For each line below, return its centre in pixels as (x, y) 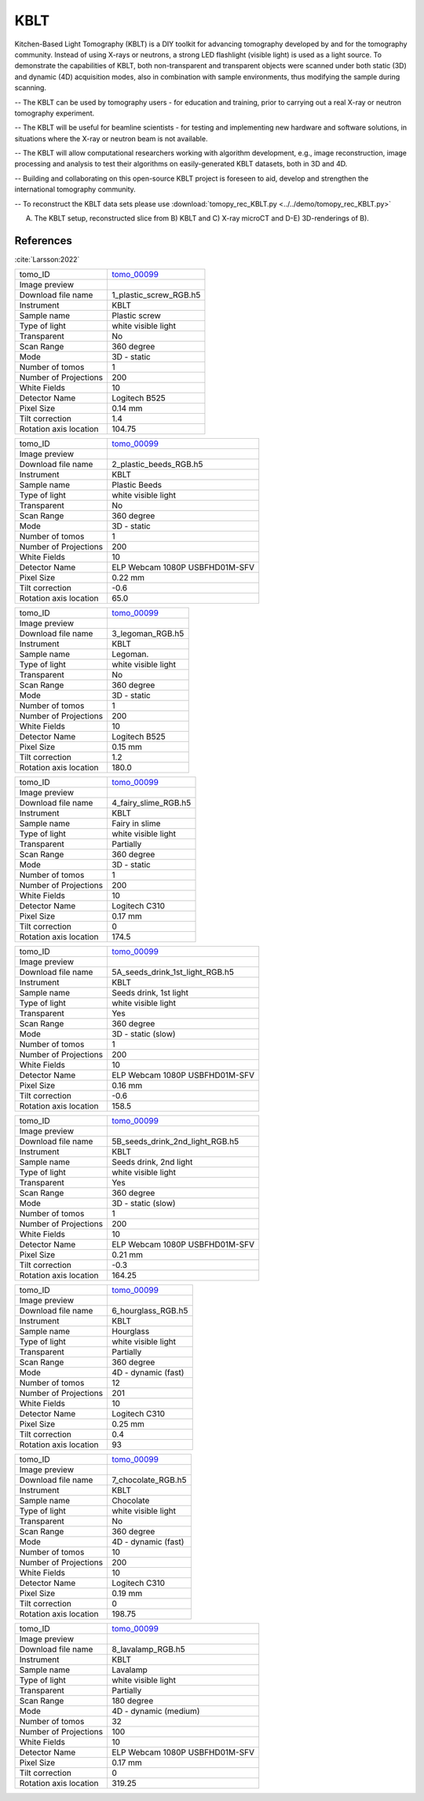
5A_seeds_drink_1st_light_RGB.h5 (173, 972)
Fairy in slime (136, 824)
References (43, 241)
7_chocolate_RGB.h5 (149, 1480)
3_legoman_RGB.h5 (148, 634)
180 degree (132, 1701)
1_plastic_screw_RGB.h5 (156, 295)
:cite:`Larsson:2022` (47, 259)
